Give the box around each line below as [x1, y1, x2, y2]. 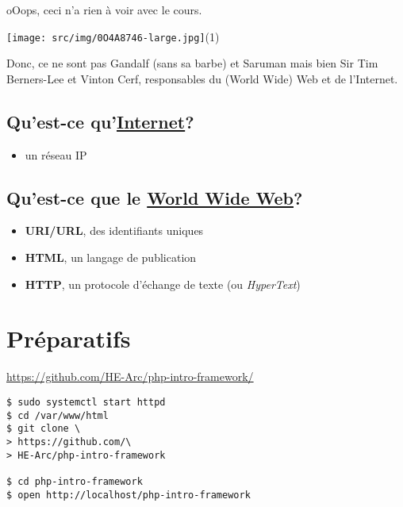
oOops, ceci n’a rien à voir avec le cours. [6, 2, 202, 17]
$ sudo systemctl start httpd [6, 396, 166, 408]
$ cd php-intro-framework [6, 475, 143, 487]
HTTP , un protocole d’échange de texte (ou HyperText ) [25, 275, 301, 292]
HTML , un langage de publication [25, 249, 197, 266]
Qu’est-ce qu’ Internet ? [6, 109, 194, 133]
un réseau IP [25, 146, 87, 163]
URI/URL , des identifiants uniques [25, 222, 204, 239]
